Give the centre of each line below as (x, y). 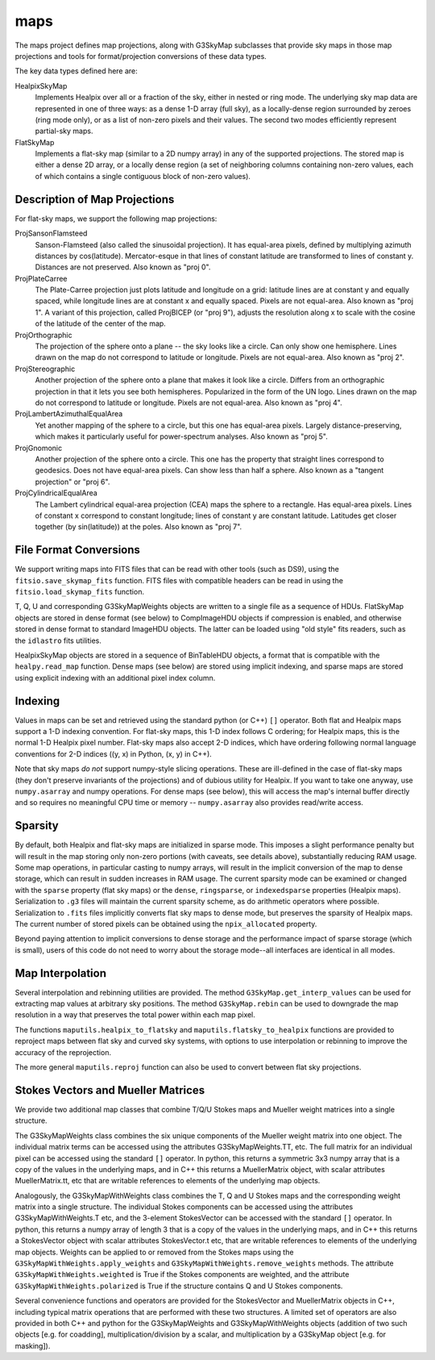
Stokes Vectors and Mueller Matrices (110, 1090)
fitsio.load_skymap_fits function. (80, 591)
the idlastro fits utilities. (58, 640)
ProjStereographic (45, 369)
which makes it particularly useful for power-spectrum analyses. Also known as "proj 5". (181, 436)
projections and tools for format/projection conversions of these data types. (141, 56)
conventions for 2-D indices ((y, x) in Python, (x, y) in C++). (114, 753)
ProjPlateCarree (41, 278)
